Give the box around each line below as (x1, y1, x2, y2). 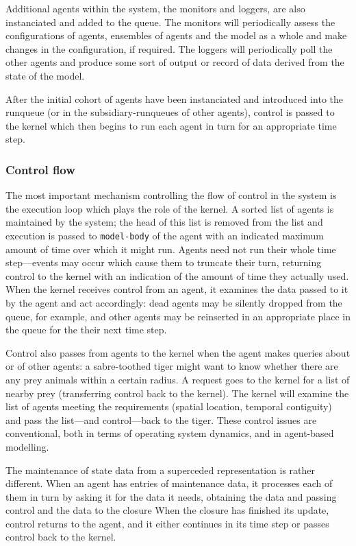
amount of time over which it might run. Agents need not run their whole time (5, 241, 336, 256)
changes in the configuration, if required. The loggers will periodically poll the (5, 41, 333, 56)
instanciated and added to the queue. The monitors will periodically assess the (5, 14, 335, 29)
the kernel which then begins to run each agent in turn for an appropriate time (5, 118, 337, 132)
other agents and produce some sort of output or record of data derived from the (5, 55, 344, 69)
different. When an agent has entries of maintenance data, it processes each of (5, 476, 333, 490)
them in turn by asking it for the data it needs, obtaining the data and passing (5, 489, 337, 503)
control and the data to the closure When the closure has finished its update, (5, 503, 329, 517)
